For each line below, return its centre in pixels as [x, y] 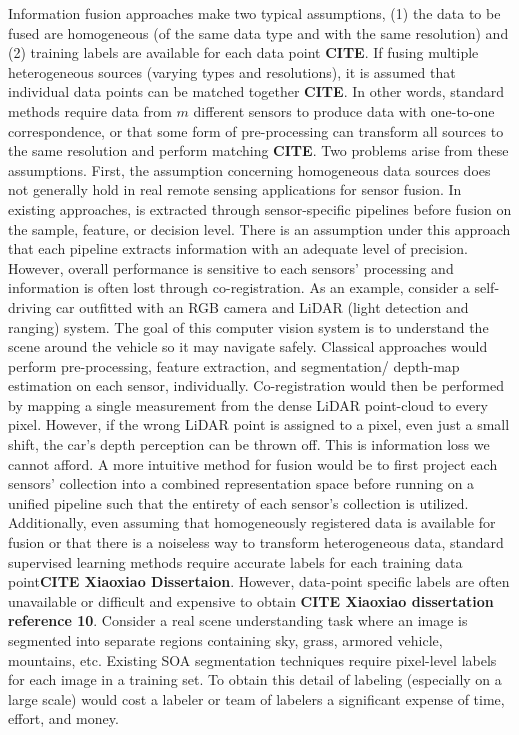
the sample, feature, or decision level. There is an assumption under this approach [259, 228]
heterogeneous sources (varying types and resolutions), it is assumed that [232, 71]
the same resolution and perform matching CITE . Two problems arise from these [258, 150]
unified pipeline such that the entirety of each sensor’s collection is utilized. [238, 502]
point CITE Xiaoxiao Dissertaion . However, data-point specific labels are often [259, 581]
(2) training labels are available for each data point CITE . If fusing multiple [243, 52]
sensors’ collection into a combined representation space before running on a [241, 483]
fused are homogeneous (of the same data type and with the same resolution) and [258, 32]
